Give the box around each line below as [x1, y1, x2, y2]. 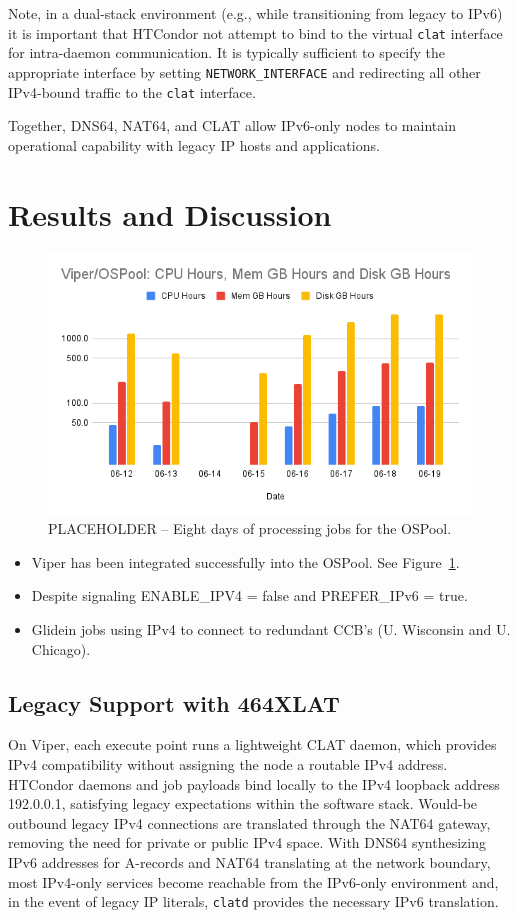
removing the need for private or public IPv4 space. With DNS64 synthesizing [8, 832, 486, 853]
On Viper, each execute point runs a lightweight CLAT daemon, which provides [8, 734, 497, 755]
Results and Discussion [8, 193, 332, 234]
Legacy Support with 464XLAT [8, 687, 340, 718]
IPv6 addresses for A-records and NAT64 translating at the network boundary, [8, 851, 491, 872]
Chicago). [31, 638, 91, 659]
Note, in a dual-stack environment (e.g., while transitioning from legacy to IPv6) [8, 3, 503, 23]
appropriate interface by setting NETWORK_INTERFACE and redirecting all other [8, 61, 481, 82]
